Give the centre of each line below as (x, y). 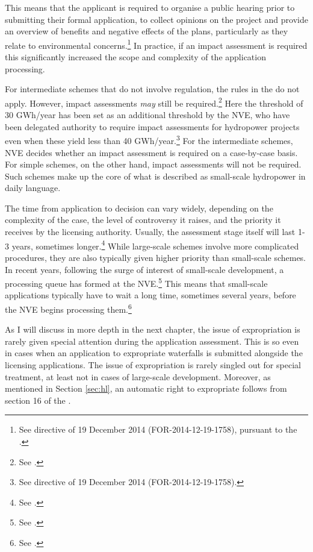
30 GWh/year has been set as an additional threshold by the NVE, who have (147, 115)
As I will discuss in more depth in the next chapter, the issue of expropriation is (153, 329)
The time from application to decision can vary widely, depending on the (139, 208)
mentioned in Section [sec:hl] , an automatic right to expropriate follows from (146, 388)
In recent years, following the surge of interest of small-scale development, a (144, 269)
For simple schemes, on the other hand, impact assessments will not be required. (153, 164)
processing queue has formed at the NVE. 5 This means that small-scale (136, 282)
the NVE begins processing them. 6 (68, 308)
